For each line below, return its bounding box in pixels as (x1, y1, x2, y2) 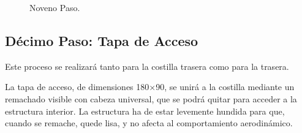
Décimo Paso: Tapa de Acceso (5, 31, 198, 50)
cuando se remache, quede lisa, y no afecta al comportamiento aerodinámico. (5, 116, 293, 129)
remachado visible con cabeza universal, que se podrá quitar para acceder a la (5, 92, 297, 105)
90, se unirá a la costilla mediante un (156, 80, 295, 93)
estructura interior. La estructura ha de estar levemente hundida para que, (5, 104, 285, 117)
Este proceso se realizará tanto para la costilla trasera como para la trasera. (5, 59, 289, 72)
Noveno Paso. (29, 1, 80, 13)
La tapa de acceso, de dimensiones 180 (5, 80, 149, 93)
